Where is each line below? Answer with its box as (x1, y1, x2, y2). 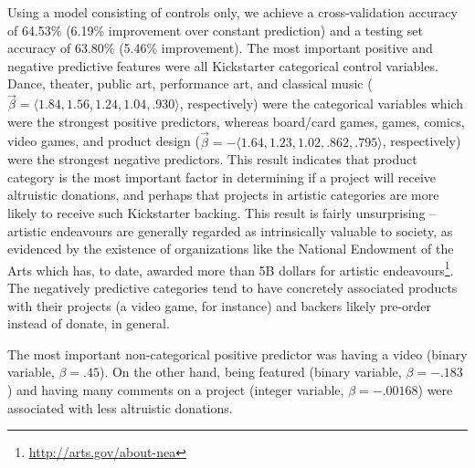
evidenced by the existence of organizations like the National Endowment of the (7, 239, 454, 258)
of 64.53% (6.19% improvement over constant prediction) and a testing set (7, 20, 423, 39)
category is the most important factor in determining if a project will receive (7, 167, 436, 186)
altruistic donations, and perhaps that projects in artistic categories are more (7, 185, 439, 204)
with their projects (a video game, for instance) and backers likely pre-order (7, 296, 432, 315)
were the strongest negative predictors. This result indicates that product (7, 150, 417, 169)
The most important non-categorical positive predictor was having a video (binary (7, 344, 468, 363)
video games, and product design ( (7, 131, 200, 151)
